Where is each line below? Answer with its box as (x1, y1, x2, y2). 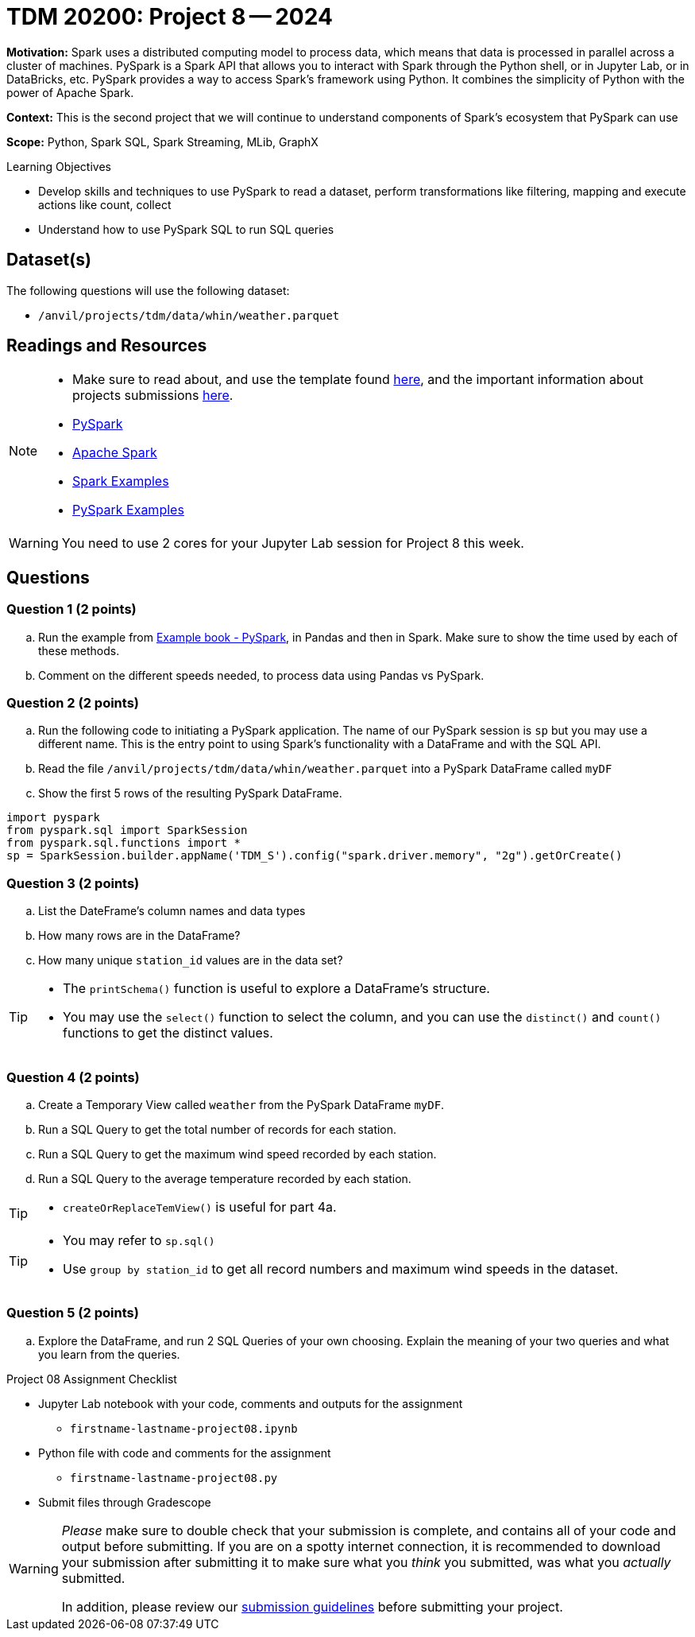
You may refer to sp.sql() (63, 1232, 215, 1248)
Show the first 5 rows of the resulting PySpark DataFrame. (38, 786, 342, 801)
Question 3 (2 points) (6, 875, 140, 891)
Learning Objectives (6, 159, 111, 173)
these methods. (38, 643, 120, 658)
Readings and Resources (6, 336, 207, 356)
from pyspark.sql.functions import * (6, 836, 241, 850)
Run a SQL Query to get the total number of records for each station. (38, 1122, 397, 1136)
